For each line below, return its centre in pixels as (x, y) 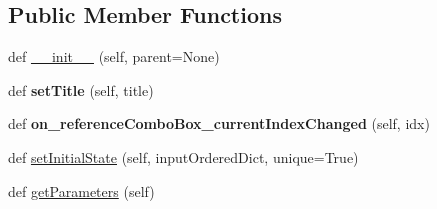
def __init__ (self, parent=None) (114, 56)
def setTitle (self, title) (81, 89)
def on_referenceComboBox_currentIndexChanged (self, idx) (219, 123)
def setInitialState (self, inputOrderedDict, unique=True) (183, 156)
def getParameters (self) (81, 190)
